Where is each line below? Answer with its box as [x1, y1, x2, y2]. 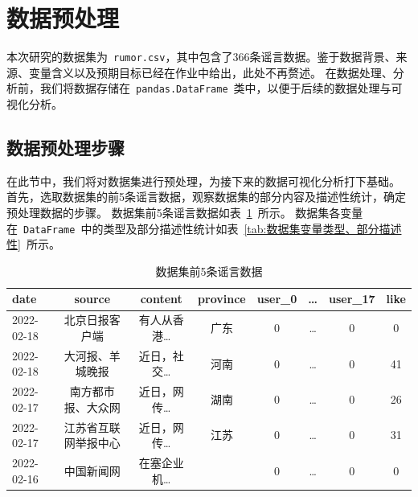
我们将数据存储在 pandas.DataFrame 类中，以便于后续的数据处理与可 [39, 80, 403, 97]
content [140, 290, 182, 307]
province [198, 290, 246, 307]
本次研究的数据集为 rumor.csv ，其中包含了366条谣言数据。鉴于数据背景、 [6, 48, 396, 65]
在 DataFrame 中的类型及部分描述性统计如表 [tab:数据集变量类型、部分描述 [6, 220, 402, 236]
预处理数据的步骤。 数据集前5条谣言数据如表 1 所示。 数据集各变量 [6, 204, 363, 221]
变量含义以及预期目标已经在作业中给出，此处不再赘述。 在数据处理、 [28, 64, 393, 80]
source [74, 290, 111, 307]
